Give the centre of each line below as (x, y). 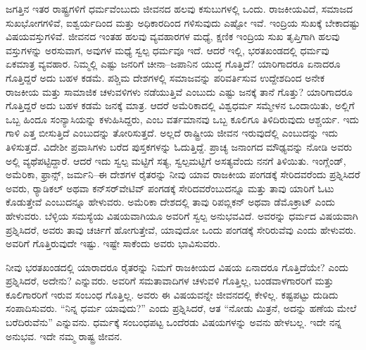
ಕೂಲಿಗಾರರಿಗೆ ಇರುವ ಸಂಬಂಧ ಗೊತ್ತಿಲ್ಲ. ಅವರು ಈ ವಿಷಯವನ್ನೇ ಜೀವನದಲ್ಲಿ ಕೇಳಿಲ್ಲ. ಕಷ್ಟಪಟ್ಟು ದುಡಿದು (172, 294)
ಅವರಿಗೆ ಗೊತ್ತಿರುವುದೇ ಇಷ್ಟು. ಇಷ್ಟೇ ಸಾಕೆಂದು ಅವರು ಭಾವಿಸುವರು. (113, 243)
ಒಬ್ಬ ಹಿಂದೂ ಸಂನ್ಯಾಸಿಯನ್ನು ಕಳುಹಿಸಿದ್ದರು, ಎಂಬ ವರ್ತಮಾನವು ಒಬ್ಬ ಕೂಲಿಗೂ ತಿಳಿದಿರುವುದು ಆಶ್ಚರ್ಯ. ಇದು (183, 119)
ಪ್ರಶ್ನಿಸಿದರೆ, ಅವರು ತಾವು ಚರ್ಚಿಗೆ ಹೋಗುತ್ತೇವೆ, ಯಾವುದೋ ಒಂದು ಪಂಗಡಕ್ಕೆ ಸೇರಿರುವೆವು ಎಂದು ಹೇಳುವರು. (181, 229)
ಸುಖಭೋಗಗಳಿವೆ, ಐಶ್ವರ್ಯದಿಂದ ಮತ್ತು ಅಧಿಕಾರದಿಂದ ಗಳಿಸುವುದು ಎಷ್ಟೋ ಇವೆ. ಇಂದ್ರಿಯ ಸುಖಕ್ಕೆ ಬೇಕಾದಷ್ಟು (183, 22)
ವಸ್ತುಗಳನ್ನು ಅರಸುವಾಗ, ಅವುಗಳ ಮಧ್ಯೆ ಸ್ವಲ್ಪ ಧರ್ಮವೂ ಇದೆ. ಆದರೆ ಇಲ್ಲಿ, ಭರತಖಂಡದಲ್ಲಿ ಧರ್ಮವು (168, 50)
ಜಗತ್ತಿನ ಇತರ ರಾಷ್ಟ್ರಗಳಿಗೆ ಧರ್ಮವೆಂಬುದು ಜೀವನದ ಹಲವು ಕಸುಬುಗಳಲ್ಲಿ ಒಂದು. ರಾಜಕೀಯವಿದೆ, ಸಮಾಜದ (179, 8)
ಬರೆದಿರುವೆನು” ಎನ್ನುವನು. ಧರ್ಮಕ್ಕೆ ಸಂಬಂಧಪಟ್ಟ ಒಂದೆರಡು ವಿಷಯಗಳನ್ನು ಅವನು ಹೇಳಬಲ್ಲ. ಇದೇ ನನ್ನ (174, 322)
